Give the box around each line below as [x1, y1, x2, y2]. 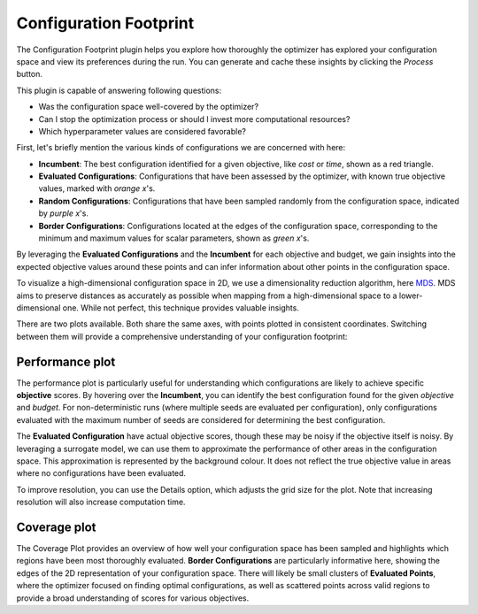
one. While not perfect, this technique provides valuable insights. [62, 302, 300, 313]
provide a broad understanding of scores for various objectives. [16, 593, 250, 603]
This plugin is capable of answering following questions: [16, 85, 221, 96]
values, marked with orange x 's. [38, 183, 156, 194]
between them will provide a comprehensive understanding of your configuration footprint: [16, 331, 348, 342]
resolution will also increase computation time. [16, 496, 186, 508]
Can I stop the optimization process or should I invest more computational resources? [38, 113, 351, 124]
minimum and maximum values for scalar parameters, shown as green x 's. [38, 233, 310, 243]
